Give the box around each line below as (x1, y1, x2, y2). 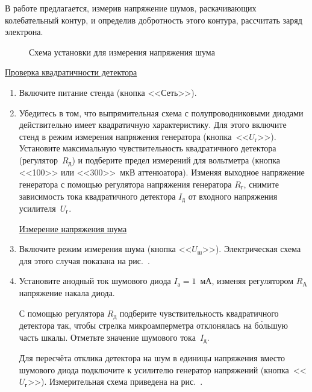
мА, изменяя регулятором (200, 274, 294, 287)
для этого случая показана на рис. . (19, 254, 150, 267)
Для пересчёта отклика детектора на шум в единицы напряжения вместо (19, 352, 285, 364)
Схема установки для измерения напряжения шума (29, 45, 215, 58)
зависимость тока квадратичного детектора (19, 189, 176, 202)
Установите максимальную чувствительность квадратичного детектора (19, 142, 276, 154)
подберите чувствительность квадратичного (119, 306, 279, 319)
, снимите (243, 177, 279, 190)
